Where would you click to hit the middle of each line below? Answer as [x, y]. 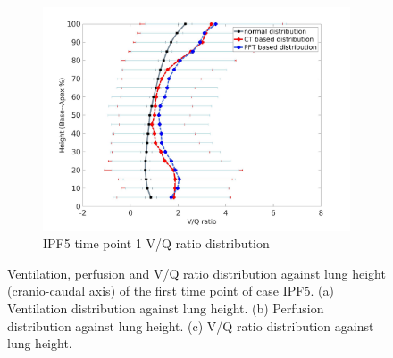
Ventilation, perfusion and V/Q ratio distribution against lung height [196, 273]
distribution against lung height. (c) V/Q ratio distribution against [191, 325]
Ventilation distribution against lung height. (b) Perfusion [166, 308]
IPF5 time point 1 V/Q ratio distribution [156, 243]
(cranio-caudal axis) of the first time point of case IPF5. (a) [171, 291]
